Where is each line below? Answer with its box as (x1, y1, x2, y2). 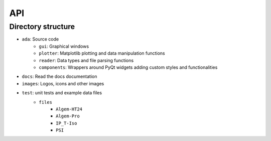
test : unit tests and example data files (22, 90, 102, 96)
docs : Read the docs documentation (22, 73, 97, 80)
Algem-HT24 (56, 106, 83, 112)
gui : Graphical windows (39, 43, 89, 49)
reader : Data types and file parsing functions (39, 57, 134, 63)
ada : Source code (22, 36, 59, 42)
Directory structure (9, 22, 75, 31)
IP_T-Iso (56, 120, 77, 126)
